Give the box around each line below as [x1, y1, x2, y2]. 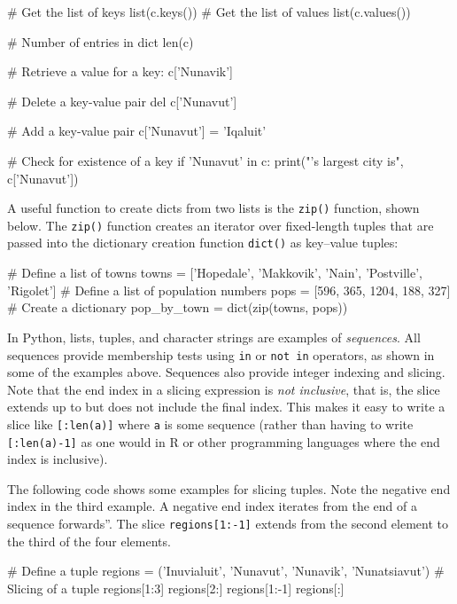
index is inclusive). [7, 450, 108, 468]
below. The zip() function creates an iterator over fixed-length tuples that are [7, 216, 434, 234]
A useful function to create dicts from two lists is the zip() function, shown [7, 199, 420, 217]
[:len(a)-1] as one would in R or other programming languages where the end [7, 432, 440, 451]
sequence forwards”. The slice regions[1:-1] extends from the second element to [7, 514, 448, 533]
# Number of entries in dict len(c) [7, 32, 194, 51]
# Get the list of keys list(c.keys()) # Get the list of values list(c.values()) [7, 3, 411, 20]
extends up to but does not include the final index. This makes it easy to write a [7, 397, 445, 416]
